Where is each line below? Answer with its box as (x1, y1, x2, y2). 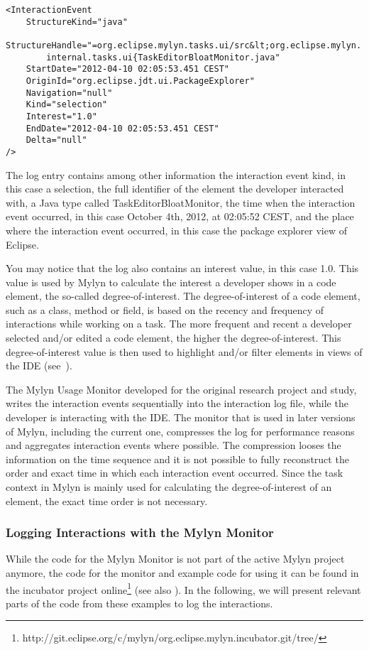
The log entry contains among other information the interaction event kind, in (6, 167, 346, 182)
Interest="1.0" (26, 111, 97, 121)
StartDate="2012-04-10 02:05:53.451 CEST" (26, 64, 229, 75)
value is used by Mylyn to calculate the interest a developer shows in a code (6, 274, 336, 289)
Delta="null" (26, 135, 87, 146)
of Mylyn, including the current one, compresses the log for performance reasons (6, 423, 355, 438)
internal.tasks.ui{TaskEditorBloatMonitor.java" (46, 52, 280, 63)
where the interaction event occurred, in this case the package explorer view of (6, 222, 348, 237)
